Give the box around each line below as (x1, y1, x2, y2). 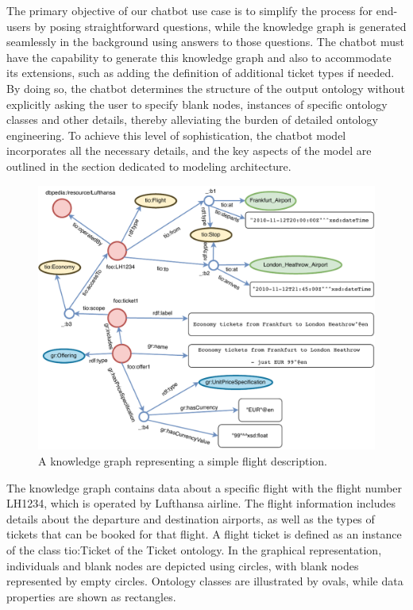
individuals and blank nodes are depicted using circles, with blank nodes (6, 557, 359, 573)
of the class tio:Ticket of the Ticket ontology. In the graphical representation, (6, 542, 382, 558)
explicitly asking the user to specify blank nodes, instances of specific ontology (6, 95, 388, 112)
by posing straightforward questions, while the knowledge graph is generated (34, 17, 407, 34)
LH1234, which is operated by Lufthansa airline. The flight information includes (6, 495, 396, 512)
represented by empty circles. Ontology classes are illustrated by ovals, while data (6, 573, 403, 589)
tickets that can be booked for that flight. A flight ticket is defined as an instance (6, 526, 402, 542)
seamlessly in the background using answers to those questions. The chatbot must (6, 33, 404, 50)
